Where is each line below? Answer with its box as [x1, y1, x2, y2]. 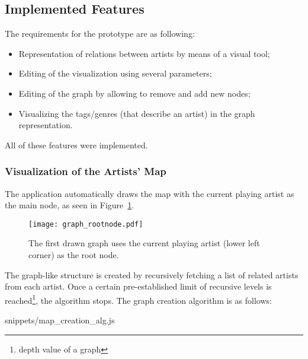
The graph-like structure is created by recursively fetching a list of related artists [5, 268, 299, 281]
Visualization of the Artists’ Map [5, 164, 166, 179]
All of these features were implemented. [5, 138, 148, 151]
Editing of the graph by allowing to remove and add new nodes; [18, 87, 251, 99]
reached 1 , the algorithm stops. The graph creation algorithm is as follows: [5, 292, 272, 306]
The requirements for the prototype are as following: [5, 27, 195, 40]
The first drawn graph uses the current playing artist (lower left [28, 237, 260, 249]
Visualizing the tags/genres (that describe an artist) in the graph [18, 107, 255, 119]
